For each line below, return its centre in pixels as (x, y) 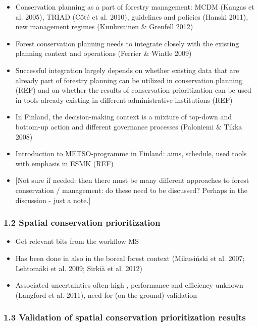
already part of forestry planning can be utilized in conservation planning (129, 80)
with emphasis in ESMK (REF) (64, 163)
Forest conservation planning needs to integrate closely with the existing (127, 43)
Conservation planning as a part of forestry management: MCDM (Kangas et (135, 7)
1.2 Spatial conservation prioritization (82, 222)
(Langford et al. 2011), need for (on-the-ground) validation (106, 295)
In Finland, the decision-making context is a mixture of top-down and (123, 117)
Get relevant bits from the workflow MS (77, 241)
